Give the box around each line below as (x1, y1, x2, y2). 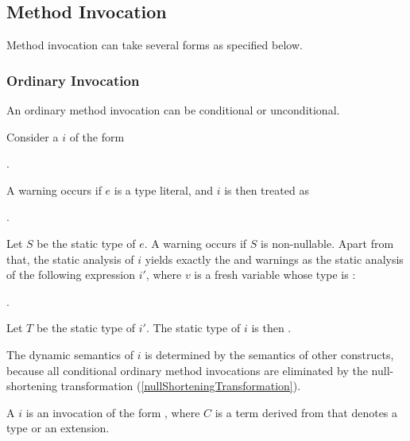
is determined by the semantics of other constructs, (145, 346, 394, 362)
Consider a (6, 128, 59, 145)
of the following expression (6, 266, 135, 283)
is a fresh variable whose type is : (194, 266, 356, 283)
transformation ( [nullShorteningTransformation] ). (60, 377, 301, 394)
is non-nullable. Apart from (261, 234, 394, 251)
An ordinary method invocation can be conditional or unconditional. (6, 102, 340, 118)
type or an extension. (6, 420, 110, 436)
